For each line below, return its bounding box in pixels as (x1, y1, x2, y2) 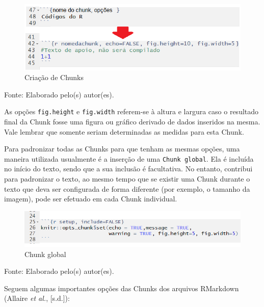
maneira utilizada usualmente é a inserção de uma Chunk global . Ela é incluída (4, 153, 254, 164)
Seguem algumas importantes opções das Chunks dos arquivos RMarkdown (4, 283, 239, 293)
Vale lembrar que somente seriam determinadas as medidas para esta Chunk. (4, 126, 244, 137)
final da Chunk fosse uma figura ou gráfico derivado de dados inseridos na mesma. (4, 116, 260, 126)
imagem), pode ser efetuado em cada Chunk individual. (4, 193, 177, 204)
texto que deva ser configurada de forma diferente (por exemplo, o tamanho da (4, 183, 250, 194)
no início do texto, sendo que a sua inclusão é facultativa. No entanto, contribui (4, 163, 253, 174)
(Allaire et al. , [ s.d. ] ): (4, 293, 70, 303)
